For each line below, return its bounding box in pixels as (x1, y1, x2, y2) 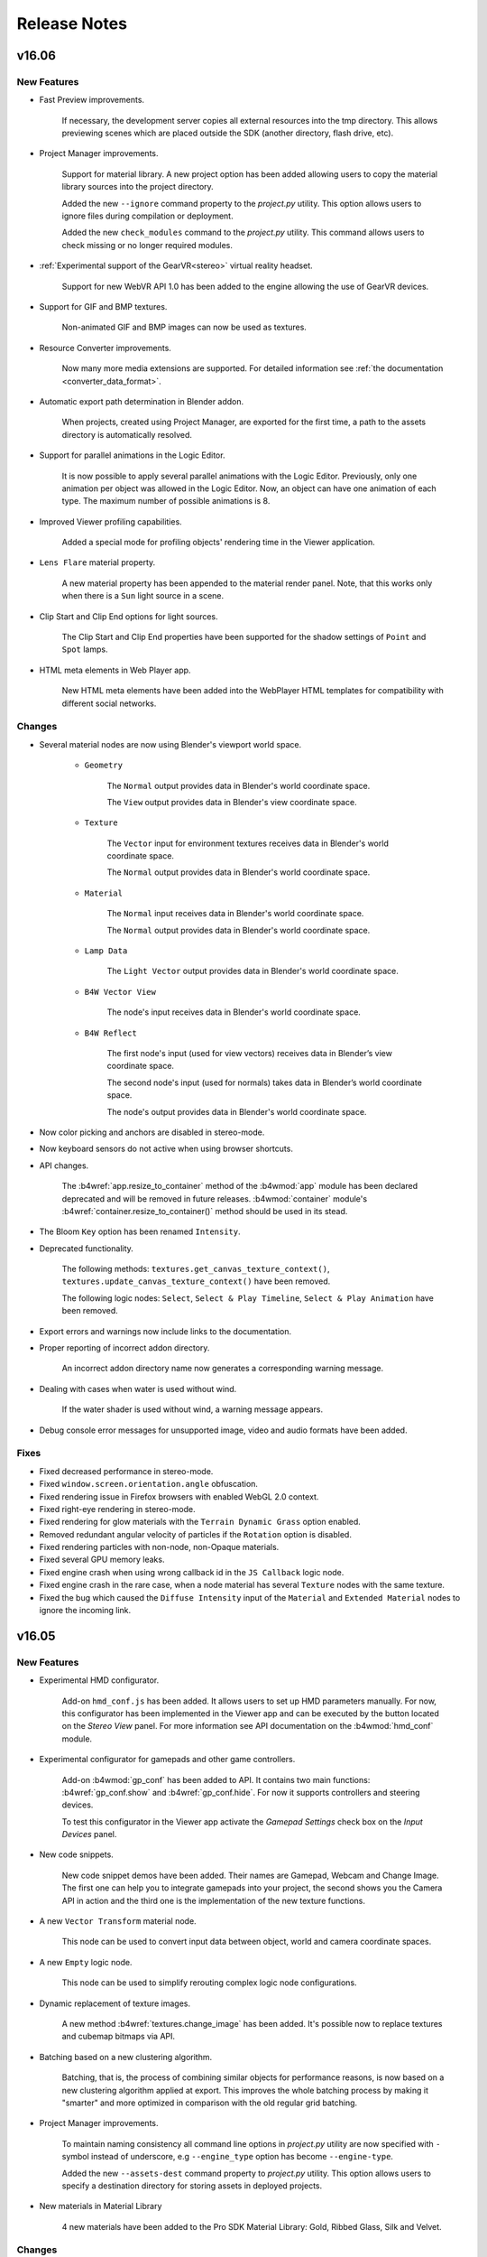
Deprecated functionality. (39, 1242, 134, 1254)
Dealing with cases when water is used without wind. (39, 1383, 237, 1394)
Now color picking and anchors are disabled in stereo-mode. (39, 1127, 265, 1138)
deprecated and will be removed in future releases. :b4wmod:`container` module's (61, 1193, 368, 1204)
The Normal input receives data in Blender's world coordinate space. (106, 908, 364, 919)
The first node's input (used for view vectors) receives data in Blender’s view (106, 1047, 392, 1058)
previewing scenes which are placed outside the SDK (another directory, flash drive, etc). (61, 127, 394, 139)
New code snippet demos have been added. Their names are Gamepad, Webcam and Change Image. (61, 1870, 439, 1881)
